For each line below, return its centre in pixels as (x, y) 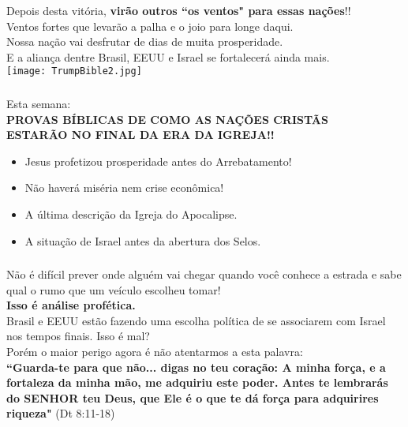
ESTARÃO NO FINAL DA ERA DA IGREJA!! (140, 135)
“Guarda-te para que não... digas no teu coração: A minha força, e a (196, 367)
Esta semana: (39, 103)
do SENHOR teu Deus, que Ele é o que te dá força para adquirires (193, 397)
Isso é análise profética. (71, 305)
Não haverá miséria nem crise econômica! (124, 187)
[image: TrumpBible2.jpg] (74, 71)
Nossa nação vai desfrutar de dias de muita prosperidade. (145, 41)
